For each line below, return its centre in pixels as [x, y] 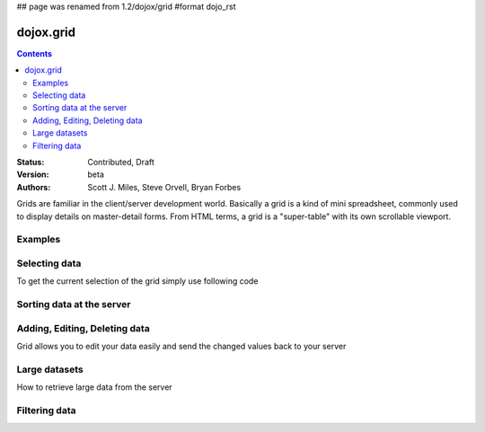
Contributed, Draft [121, 163]
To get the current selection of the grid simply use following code [137, 281]
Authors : [34, 187]
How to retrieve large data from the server [94, 387]
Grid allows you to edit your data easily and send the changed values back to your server [181, 346]
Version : [33, 174]
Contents [35, 53]
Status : [31, 163]
